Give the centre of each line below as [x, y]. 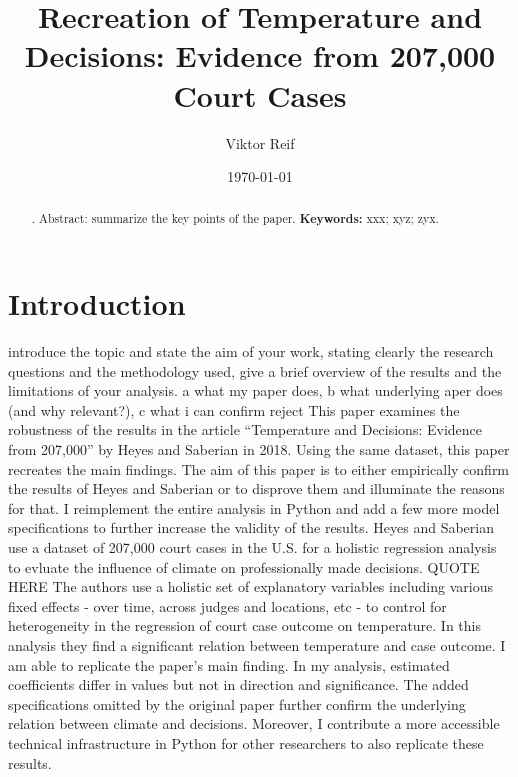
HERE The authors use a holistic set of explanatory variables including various [250, 586]
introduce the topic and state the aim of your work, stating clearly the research [251, 351]
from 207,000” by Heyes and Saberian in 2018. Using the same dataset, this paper [259, 449]
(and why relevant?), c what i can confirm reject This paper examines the [234, 409]
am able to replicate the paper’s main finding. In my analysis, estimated [229, 664]
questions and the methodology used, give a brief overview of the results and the [255, 370]
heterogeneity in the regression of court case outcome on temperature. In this [245, 625]
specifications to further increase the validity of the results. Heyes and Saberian [251, 527]
